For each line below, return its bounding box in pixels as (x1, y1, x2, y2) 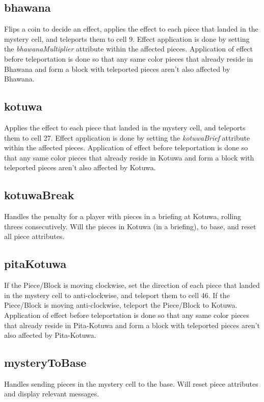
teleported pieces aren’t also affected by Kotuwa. (4, 162, 156, 173)
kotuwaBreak (4, 187, 74, 203)
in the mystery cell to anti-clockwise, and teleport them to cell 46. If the (4, 289, 230, 300)
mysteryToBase (4, 355, 87, 370)
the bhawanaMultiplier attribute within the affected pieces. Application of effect (4, 43, 253, 54)
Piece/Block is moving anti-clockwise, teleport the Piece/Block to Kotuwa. (4, 300, 237, 310)
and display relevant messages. (4, 388, 99, 399)
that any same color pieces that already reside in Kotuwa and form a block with (4, 152, 254, 163)
